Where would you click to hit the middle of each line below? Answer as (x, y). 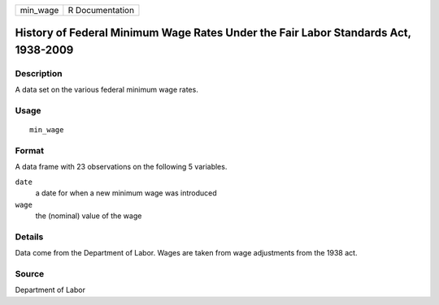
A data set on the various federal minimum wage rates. (106, 90)
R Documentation (101, 10)
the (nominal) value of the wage (89, 216)
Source (30, 273)
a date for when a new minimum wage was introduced (126, 193)
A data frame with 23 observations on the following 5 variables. (121, 167)
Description (39, 73)
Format (30, 151)
